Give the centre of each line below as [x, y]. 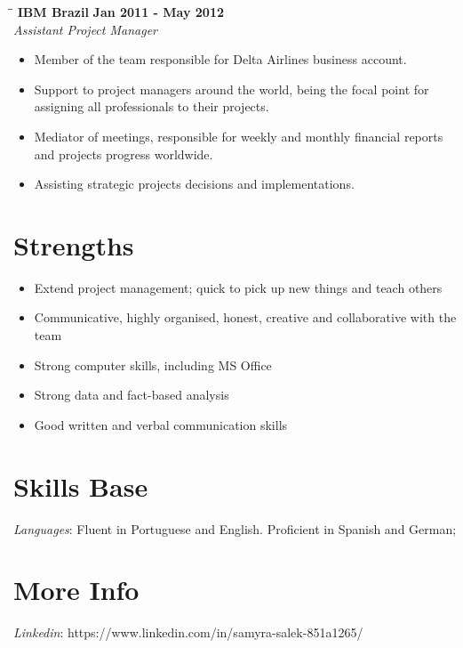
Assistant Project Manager [85, 29]
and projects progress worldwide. [124, 154]
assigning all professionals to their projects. [152, 106]
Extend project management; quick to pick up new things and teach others [238, 287]
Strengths [74, 244]
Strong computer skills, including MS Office [153, 364]
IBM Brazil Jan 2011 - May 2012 [121, 12]
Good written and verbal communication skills [161, 424]
